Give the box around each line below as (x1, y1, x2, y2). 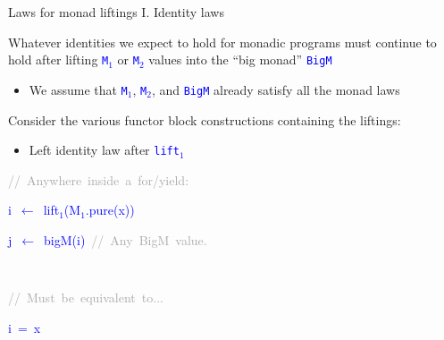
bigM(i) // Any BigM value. (44, 230, 207, 249)
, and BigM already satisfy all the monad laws (151, 80, 400, 98)
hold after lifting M (8, 50, 109, 69)
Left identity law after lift (29, 140, 180, 159)
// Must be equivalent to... (8, 288, 163, 307)
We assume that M (29, 80, 128, 98)
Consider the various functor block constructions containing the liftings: (8, 110, 401, 129)
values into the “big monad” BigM (148, 50, 332, 69)
